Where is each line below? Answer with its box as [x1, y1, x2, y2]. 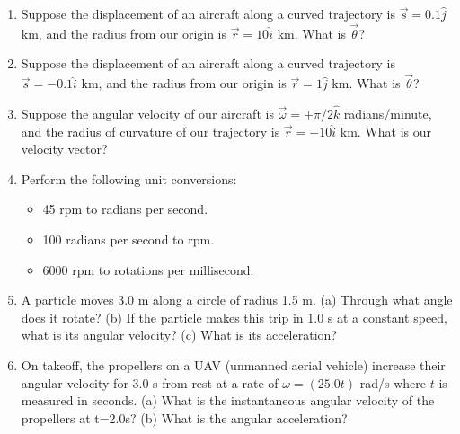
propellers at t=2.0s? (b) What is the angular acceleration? [21, 408, 348, 427]
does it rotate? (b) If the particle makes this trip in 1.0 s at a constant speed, [21, 307, 448, 326]
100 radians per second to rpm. [42, 230, 215, 248]
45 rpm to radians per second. [42, 199, 208, 218]
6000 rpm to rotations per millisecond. [42, 260, 254, 279]
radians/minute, [343, 104, 432, 123]
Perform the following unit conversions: [21, 169, 237, 188]
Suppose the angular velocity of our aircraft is [21, 104, 274, 123]
